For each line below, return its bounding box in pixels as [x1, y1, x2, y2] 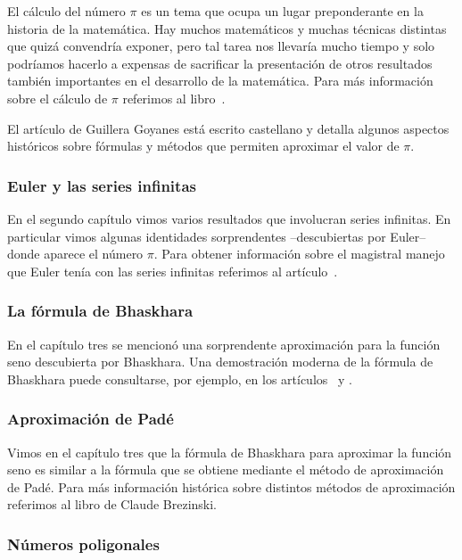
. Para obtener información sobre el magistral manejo [153, 244, 445, 263]
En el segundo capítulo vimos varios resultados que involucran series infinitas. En [7, 209, 451, 227]
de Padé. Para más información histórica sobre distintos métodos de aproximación [7, 477, 456, 496]
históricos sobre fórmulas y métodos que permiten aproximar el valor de [7, 136, 400, 155]
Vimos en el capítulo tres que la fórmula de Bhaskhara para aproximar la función [7, 442, 452, 461]
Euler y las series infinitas [7, 174, 196, 196]
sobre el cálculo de [7, 88, 108, 107]
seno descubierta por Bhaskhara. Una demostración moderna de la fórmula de [7, 352, 433, 371]
